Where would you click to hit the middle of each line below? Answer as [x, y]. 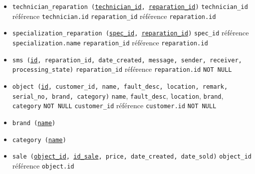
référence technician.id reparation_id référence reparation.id [114, 16]
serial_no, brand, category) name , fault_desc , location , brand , [118, 95]
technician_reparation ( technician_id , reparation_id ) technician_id [130, 7]
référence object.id [43, 165]
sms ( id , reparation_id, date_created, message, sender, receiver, [127, 60]
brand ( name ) [34, 123]
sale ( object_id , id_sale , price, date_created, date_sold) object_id [132, 157]
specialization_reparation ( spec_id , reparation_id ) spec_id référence [131, 33]
